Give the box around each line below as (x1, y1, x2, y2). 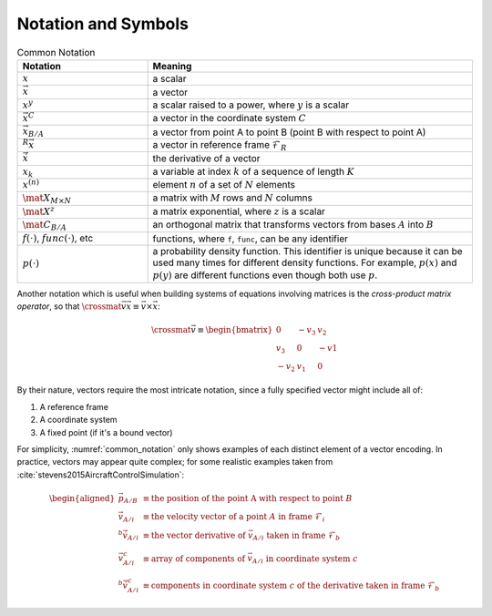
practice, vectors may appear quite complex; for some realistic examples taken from (16, 457, 333, 467)
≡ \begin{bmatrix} (197, 324, 273, 335)
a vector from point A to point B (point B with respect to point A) (152, 126, 426, 139)
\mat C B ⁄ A (22, 219, 67, 232)
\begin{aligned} (48, 493, 116, 503)
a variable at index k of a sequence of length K (152, 165, 355, 178)
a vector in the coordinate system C (152, 112, 307, 125)
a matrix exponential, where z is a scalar (152, 205, 325, 218)
